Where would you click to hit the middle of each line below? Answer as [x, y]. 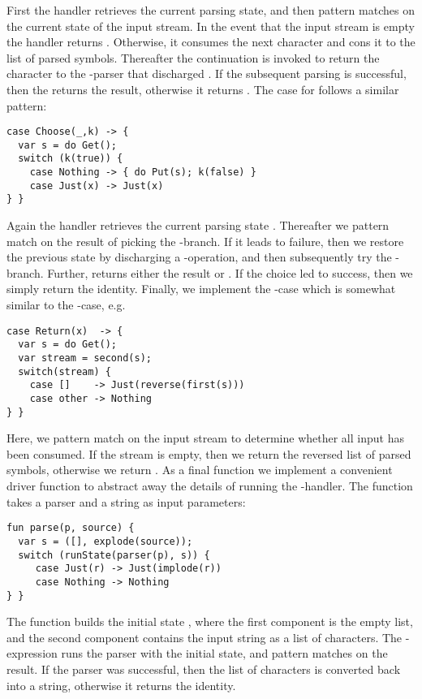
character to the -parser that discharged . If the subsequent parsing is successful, [207, 73]
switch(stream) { [65, 371]
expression [32, 653]
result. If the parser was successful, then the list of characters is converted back [204, 669]
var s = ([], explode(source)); [105, 541]
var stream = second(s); [85, 358]
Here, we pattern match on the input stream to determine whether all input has [205, 438]
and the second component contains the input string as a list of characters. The [205, 637]
